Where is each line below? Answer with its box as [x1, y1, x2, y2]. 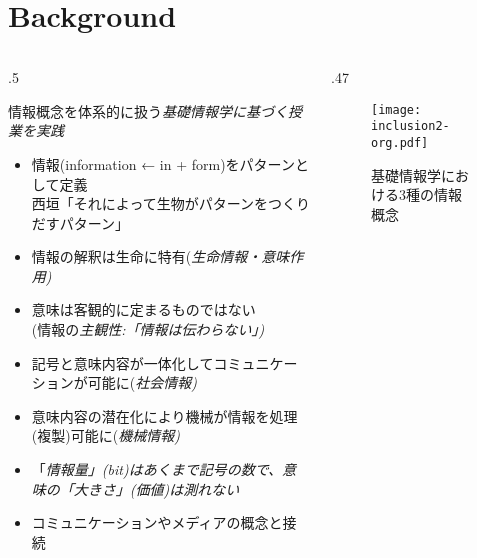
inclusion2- [371, 119, 450, 134]
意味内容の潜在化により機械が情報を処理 [31, 405, 298, 426]
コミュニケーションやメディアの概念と [31, 512, 283, 533]
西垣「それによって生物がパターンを [31, 193, 268, 214]
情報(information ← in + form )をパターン [31, 153, 295, 174]
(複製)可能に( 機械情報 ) [31, 425, 180, 446]
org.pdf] [371, 136, 429, 151]
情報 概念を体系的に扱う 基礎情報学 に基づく [8, 100, 288, 121]
